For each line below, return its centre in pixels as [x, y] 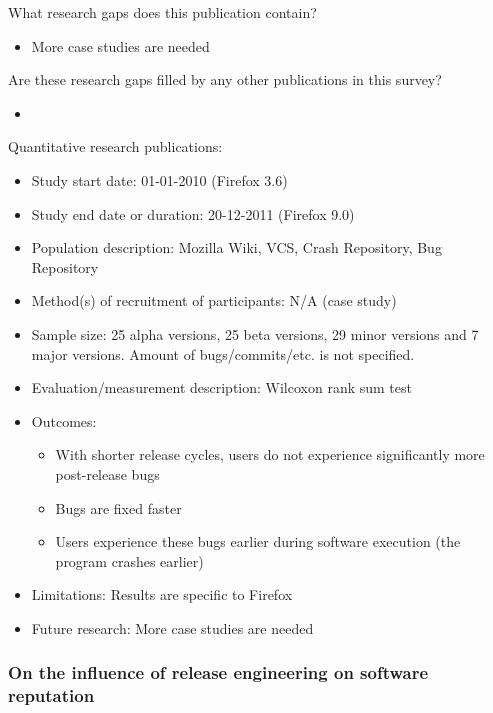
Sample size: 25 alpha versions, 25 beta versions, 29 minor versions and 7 [255, 333]
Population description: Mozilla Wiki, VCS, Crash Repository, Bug [236, 247]
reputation [51, 695]
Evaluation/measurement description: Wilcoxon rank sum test [221, 387]
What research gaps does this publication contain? [162, 12]
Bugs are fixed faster [118, 507]
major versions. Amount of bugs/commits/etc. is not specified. [223, 353]
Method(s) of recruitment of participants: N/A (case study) [214, 300]
